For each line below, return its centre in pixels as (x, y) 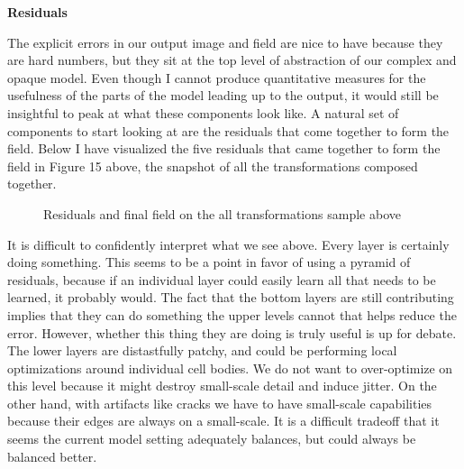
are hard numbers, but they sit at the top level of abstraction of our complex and (232, 60)
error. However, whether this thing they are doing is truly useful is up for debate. (232, 332)
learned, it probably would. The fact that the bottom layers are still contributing (231, 297)
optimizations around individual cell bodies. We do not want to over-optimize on (230, 368)
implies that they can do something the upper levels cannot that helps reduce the (232, 314)
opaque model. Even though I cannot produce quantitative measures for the (217, 77)
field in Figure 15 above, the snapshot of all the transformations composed (213, 166)
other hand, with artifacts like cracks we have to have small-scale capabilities (220, 403)
